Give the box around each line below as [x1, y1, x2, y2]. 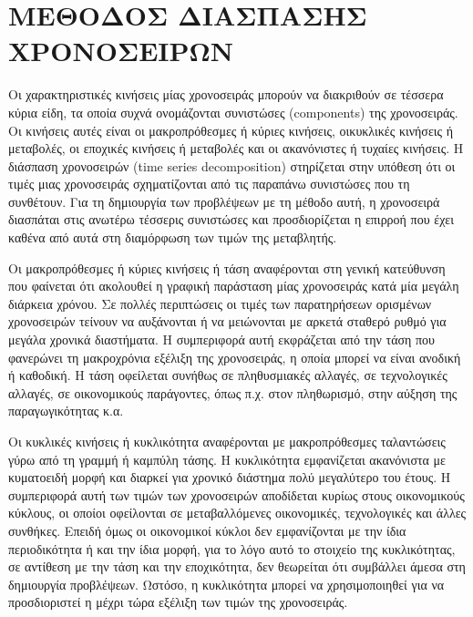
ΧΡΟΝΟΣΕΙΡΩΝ [8, 32, 234, 69]
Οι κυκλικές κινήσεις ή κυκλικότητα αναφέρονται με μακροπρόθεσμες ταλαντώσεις [8, 432, 446, 450]
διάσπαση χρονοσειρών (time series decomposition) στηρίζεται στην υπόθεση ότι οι [8, 156, 456, 175]
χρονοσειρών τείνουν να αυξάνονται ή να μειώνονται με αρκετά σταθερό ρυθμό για [8, 312, 447, 331]
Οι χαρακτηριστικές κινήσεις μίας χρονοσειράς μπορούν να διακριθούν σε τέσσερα [8, 85, 444, 104]
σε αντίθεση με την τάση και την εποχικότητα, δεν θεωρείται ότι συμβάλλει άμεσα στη [8, 557, 466, 576]
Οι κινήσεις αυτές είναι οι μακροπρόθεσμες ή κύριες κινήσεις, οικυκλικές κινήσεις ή [8, 120, 454, 139]
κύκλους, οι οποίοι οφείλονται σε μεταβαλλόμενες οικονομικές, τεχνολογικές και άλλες [8, 503, 467, 522]
